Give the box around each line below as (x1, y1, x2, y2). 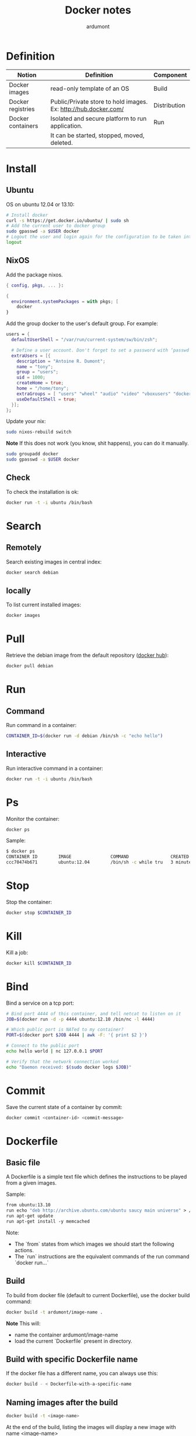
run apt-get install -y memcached (6, 1219, 90, 1224)
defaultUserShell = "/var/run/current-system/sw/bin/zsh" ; (11, 337, 158, 343)
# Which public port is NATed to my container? (6, 1026, 124, 1033)
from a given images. (6, 1179, 57, 1186)
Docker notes (65, 4, 131, 17)
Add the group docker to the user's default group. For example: (6, 320, 159, 327)
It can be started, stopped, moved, (50, 131, 145, 139)
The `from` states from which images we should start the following (14, 1240, 174, 1247)
